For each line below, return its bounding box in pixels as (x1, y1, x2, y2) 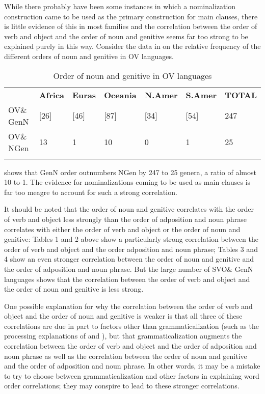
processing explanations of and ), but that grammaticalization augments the (4, 330, 242, 341)
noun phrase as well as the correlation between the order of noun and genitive (4, 350, 247, 361)
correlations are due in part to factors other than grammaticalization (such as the (4, 320, 259, 331)
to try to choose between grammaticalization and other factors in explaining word (4, 370, 259, 381)
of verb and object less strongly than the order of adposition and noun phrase (4, 213, 247, 224)
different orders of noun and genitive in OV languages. (4, 50, 174, 61)
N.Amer (144, 89, 178, 101)
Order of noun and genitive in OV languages (53, 69, 212, 81)
